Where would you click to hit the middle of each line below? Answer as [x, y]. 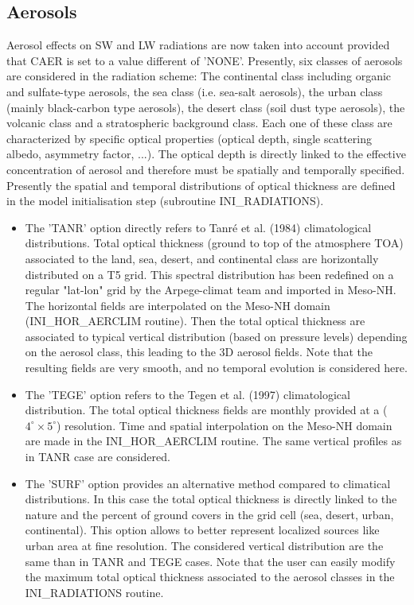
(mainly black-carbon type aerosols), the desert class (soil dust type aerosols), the [206, 107]
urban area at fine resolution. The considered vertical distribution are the [204, 546]
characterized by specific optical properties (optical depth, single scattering [189, 138]
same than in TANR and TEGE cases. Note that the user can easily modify [210, 561]
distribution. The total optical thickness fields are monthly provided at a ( [206, 410]
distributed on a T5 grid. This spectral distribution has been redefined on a [209, 274]
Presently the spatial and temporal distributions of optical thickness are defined [201, 185]
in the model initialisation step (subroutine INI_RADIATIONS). [165, 201]
